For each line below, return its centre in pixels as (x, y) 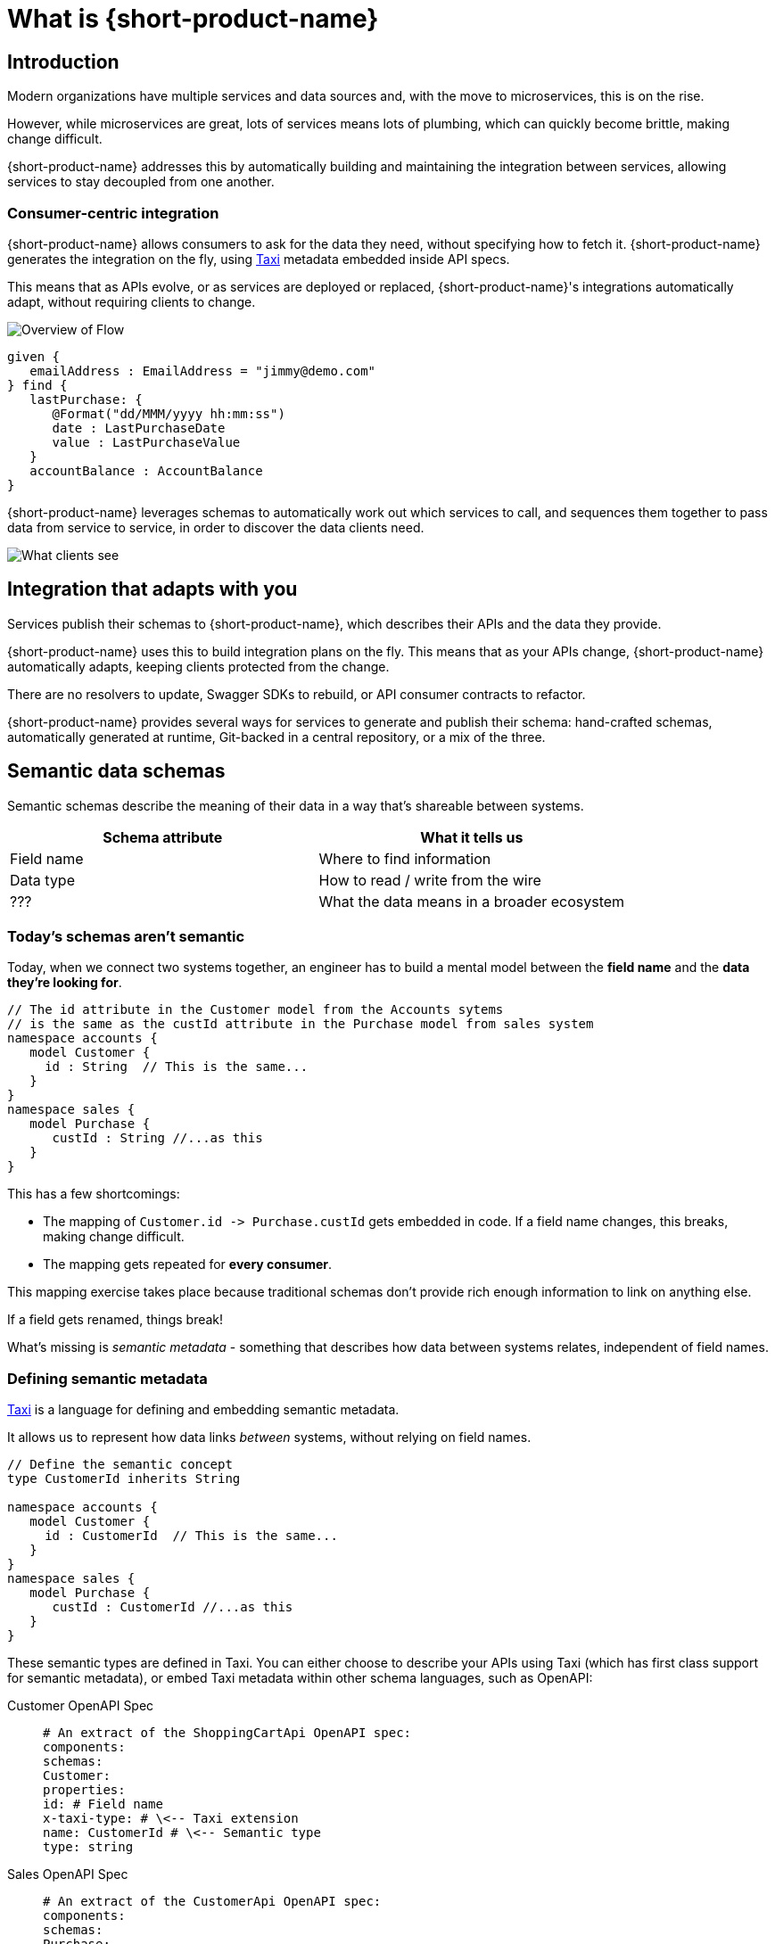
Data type (42, 880)
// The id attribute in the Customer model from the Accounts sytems (256, 1010)
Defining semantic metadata (107, 1378)
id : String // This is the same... (177, 1067)
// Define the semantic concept (120, 1465)
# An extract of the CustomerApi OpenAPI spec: (212, 1902)
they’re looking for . (65, 983)
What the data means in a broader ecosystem (472, 901)
